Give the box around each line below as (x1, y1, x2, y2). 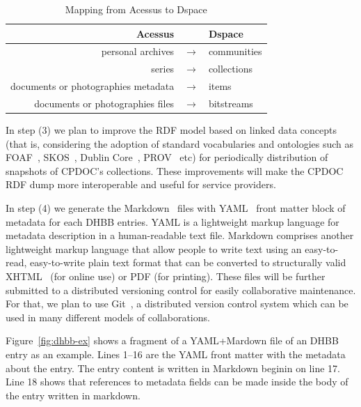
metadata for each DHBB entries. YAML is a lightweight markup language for (6, 214, 339, 229)
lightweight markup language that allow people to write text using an (6, 241, 302, 256)
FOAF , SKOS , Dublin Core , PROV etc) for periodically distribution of (6, 150, 328, 164)
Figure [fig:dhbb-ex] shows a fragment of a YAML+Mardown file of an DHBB (6, 333, 339, 348)
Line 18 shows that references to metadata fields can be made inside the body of (6, 374, 348, 389)
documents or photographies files (34, 95, 175, 110)
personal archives (101, 44, 175, 59)
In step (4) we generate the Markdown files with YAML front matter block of (6, 201, 346, 215)
